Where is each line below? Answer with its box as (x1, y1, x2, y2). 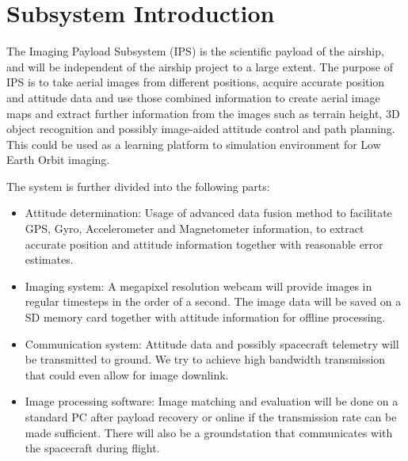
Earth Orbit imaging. (6, 151, 110, 168)
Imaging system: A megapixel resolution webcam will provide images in (25, 277, 372, 294)
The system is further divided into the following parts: (6, 177, 270, 194)
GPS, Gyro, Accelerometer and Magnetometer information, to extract (25, 220, 364, 237)
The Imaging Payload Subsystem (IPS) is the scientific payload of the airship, (6, 43, 384, 59)
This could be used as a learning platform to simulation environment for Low (6, 135, 381, 152)
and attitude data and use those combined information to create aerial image (6, 89, 380, 105)
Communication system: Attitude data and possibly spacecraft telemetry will (25, 335, 399, 352)
